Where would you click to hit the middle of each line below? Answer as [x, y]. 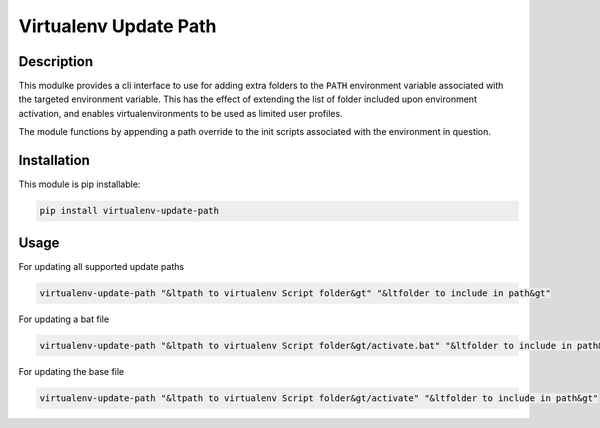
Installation [54, 160]
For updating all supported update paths [101, 266]
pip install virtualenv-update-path [129, 211]
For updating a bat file [64, 319]
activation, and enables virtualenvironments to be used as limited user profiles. [181, 113]
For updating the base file [71, 371]
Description [56, 61]
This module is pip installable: [79, 184]
